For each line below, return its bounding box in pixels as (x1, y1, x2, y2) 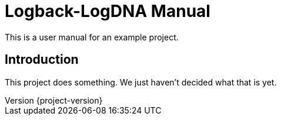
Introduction (5, 52, 79, 67)
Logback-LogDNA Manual (5, 1, 210, 21)
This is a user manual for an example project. (5, 32, 179, 42)
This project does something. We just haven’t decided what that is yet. (5, 77, 277, 87)
